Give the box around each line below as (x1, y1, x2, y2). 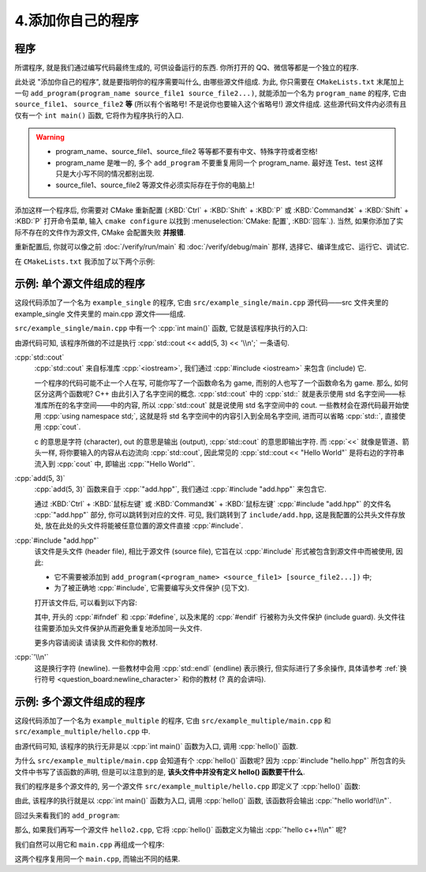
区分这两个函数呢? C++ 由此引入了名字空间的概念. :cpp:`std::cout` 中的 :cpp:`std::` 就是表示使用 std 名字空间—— (34, 389, 399, 399)
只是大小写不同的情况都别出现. (55, 169, 155, 179)
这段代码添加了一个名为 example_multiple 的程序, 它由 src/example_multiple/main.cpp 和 (14, 716, 331, 726)
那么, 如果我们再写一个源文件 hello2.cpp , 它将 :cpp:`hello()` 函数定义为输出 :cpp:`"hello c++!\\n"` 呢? (14, 825, 347, 835)
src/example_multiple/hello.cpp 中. (14, 727, 151, 736)
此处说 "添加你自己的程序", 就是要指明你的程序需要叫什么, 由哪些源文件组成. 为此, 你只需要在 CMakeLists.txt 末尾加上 (14, 77, 405, 87)
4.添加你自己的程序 (14, 12, 140, 29)
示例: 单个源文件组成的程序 (14, 277, 145, 291)
